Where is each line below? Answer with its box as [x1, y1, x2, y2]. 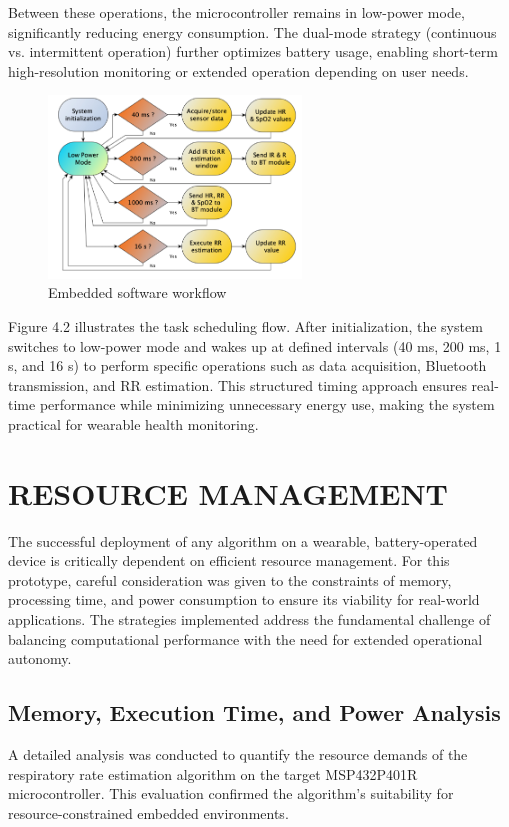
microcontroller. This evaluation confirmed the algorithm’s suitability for [8, 783, 454, 804]
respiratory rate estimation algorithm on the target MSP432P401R [8, 763, 418, 784]
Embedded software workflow [48, 282, 227, 303]
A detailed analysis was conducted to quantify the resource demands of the [8, 744, 468, 765]
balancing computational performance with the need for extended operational [8, 628, 483, 649]
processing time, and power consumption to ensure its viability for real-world [8, 589, 480, 610]
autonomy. [8, 648, 72, 669]
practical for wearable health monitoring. [8, 413, 259, 434]
